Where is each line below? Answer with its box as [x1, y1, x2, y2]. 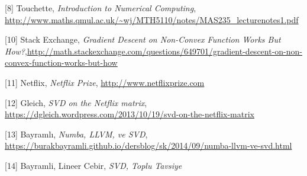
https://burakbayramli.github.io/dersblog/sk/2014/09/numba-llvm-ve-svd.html [5, 139, 292, 152]
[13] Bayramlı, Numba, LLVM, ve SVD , [5, 127, 148, 140]
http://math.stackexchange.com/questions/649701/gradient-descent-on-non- [27, 44, 302, 57]
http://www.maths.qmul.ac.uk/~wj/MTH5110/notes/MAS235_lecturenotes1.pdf [5, 13, 299, 25]
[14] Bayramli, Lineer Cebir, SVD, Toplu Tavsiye [5, 159, 182, 171]
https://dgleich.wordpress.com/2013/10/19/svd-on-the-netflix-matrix [5, 108, 255, 120]
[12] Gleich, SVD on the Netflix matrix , [5, 96, 147, 108]
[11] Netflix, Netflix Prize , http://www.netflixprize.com [5, 76, 205, 88]
